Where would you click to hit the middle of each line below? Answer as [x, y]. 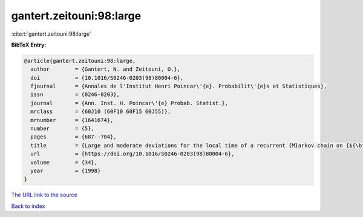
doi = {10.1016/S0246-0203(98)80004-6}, [107, 78]
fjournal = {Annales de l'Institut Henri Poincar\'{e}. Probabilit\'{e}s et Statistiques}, [179, 86]
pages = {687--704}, [74, 137]
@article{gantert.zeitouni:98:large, [80, 61]
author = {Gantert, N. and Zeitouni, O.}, [106, 69]
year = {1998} [66, 171]
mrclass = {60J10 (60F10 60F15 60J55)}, [101, 112]
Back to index [28, 206]
